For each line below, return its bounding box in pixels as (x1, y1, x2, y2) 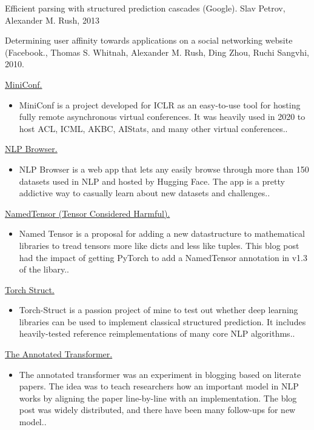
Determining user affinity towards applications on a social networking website (5, 34, 293, 47)
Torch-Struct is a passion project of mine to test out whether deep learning (19, 303, 298, 316)
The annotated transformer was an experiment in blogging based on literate (19, 368, 301, 380)
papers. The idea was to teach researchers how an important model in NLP (19, 380, 299, 392)
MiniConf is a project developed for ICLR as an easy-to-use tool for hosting (19, 98, 301, 111)
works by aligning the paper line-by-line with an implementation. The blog (19, 391, 297, 404)
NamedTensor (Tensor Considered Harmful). (5, 207, 170, 219)
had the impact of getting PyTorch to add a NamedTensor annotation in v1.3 (19, 251, 308, 263)
